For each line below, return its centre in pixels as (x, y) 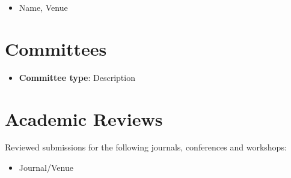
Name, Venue (43, 7)
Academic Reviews (84, 118)
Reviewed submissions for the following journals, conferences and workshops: (146, 147)
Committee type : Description (77, 77)
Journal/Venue (46, 168)
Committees (56, 48)
